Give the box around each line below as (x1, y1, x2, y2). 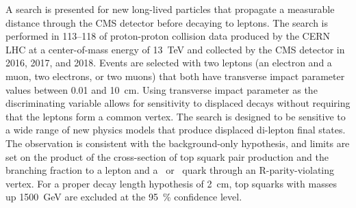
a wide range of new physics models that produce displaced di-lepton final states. (5, 122, 346, 137)
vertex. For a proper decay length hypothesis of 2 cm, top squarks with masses (5, 176, 337, 190)
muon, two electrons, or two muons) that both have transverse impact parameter (5, 68, 345, 83)
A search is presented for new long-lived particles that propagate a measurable (5, 2, 335, 16)
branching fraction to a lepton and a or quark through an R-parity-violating (5, 163, 335, 177)
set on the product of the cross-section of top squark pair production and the (5, 149, 329, 164)
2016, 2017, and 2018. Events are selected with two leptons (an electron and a (5, 55, 332, 70)
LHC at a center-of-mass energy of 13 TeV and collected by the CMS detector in (5, 42, 345, 56)
